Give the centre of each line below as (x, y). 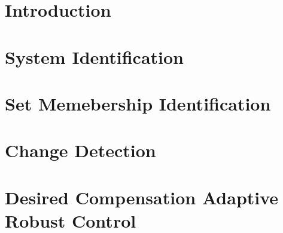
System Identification (95, 56)
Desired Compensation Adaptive (142, 197)
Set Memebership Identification (138, 103)
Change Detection (80, 150)
